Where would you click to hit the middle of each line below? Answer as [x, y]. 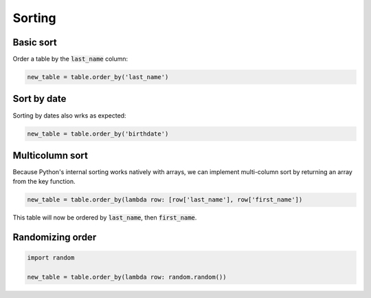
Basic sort [35, 42]
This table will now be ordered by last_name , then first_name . [105, 217]
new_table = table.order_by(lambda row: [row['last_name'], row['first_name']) [165, 200]
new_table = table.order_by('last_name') [98, 77]
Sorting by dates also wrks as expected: [69, 115]
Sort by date [40, 99]
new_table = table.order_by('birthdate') [98, 134]
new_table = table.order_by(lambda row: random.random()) [127, 277]
